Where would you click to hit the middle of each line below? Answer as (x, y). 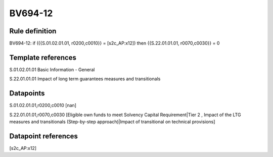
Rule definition (33, 31)
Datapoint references (44, 136)
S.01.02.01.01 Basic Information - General (52, 69)
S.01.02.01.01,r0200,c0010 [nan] (43, 106)
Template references (43, 57)
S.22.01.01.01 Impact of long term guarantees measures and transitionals (85, 79)
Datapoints (27, 93)
